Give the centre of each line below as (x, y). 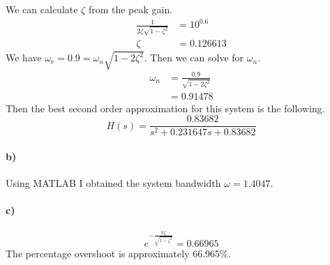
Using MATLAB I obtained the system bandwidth (113, 183)
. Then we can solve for (194, 58)
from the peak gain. (130, 9)
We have (24, 58)
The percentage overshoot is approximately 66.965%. (118, 253)
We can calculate (42, 9)
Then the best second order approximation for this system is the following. (165, 108)
